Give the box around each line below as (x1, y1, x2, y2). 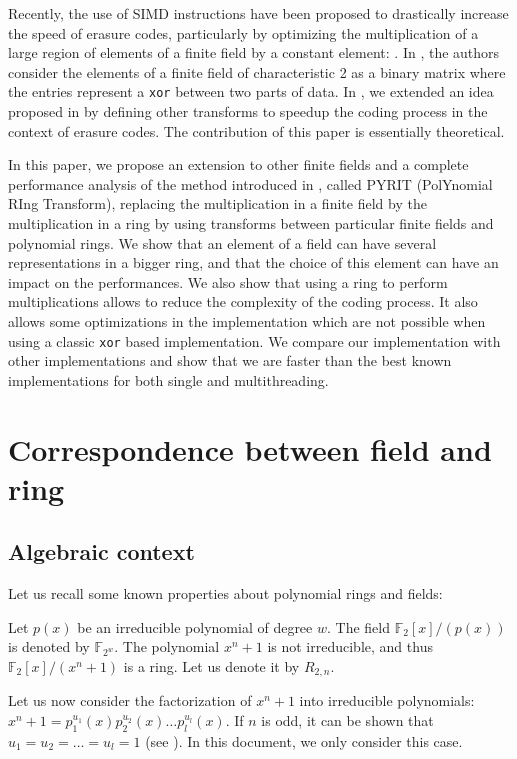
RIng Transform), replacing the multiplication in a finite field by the (8, 193, 427, 214)
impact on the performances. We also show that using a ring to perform (8, 271, 448, 292)
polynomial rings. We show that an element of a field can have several (8, 232, 437, 253)
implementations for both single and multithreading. (8, 369, 329, 390)
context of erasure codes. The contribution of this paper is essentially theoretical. (8, 120, 505, 141)
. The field (327, 616, 390, 637)
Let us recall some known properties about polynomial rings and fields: (8, 583, 443, 604)
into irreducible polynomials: (299, 690, 475, 711)
